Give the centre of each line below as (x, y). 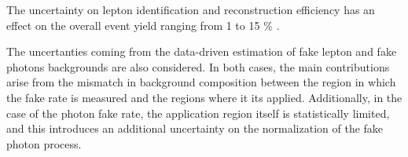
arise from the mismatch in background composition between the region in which (201, 82)
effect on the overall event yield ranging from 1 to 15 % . (143, 25)
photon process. (44, 143)
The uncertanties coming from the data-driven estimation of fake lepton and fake (202, 51)
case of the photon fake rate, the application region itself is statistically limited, (198, 113)
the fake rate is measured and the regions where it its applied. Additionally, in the (204, 97)
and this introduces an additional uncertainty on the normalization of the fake (195, 128)
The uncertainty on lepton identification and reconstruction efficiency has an (191, 9)
